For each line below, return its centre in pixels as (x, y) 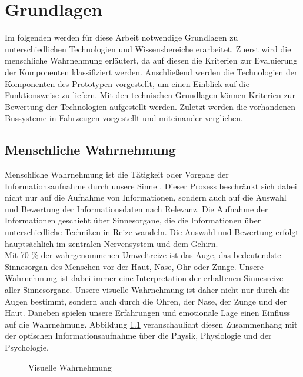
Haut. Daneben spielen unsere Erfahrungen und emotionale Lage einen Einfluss (148, 313)
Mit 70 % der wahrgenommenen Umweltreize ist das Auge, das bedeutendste (143, 255)
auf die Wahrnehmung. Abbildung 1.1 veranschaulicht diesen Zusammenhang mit (151, 324)
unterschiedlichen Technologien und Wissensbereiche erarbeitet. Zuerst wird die (148, 49)
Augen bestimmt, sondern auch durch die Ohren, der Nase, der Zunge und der (146, 301)
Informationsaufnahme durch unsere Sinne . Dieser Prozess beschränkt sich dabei (151, 186)
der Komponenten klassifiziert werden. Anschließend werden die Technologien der (151, 71)
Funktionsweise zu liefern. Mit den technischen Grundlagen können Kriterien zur (150, 95)
